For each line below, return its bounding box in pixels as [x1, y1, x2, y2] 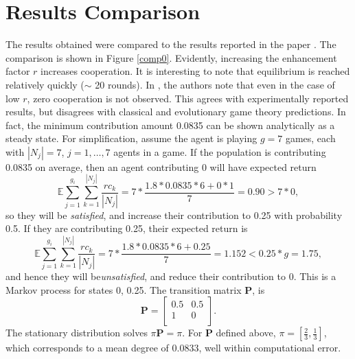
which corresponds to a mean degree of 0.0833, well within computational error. [5, 340, 341, 355]
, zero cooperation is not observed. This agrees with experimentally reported [27, 91, 349, 105]
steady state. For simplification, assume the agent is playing [5, 131, 257, 146]
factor [5, 64, 30, 78]
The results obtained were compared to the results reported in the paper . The [5, 37, 336, 51]
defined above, [216, 325, 276, 340]
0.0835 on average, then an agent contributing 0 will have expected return [5, 159, 317, 174]
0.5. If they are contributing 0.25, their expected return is [5, 221, 248, 235]
